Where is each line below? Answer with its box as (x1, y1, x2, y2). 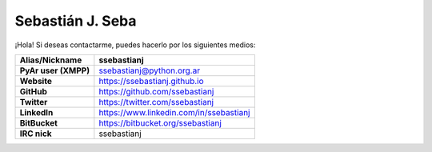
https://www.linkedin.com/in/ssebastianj (98, 106, 250, 118)
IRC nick (19, 128, 52, 139)
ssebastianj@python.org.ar (98, 65, 200, 76)
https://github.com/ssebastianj (98, 86, 214, 97)
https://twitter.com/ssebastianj (98, 96, 214, 107)
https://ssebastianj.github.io (98, 75, 204, 86)
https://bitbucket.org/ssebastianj (98, 117, 222, 128)
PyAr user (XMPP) (19, 65, 90, 76)
